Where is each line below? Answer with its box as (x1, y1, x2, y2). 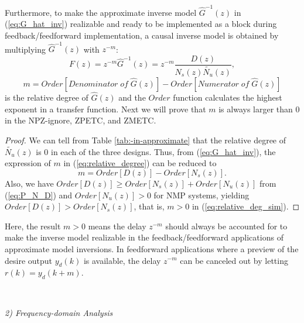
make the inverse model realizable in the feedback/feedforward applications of (5, 231, 283, 243)
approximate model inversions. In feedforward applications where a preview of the (5, 242, 299, 255)
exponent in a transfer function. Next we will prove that (5, 102, 206, 115)
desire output (5, 254, 53, 266)
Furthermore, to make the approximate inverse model (5, 6, 197, 18)
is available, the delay (83, 254, 161, 266)
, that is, (134, 200, 165, 212)
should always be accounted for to (165, 219, 288, 232)
